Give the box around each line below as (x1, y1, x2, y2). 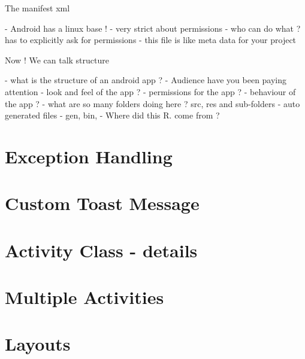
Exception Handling (5, 144, 173, 168)
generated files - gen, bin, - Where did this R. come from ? (5, 109, 220, 121)
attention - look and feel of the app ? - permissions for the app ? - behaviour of (5, 85, 296, 98)
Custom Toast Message (5, 191, 200, 215)
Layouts (5, 331, 71, 356)
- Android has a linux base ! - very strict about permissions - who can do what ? (5, 22, 301, 34)
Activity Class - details (5, 238, 198, 262)
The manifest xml (5, 2, 70, 14)
